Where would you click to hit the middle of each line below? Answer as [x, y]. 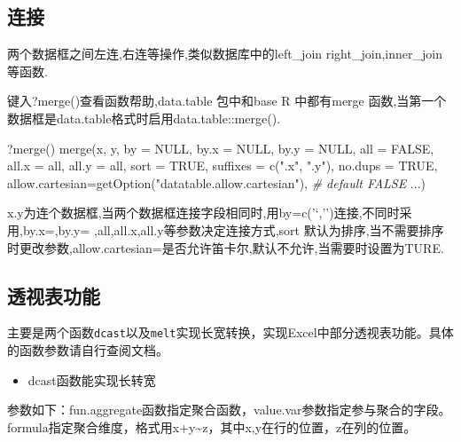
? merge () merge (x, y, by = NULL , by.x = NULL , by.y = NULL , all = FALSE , [221, 148]
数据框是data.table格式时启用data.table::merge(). [144, 118]
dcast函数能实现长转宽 [92, 379]
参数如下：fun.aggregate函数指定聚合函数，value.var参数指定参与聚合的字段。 [229, 410]
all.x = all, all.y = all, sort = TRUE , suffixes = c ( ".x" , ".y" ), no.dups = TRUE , [223, 166]
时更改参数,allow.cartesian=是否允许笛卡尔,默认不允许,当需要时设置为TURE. [226, 247]
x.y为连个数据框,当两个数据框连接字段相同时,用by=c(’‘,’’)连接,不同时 [203, 213]
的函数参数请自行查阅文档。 [88, 350]
